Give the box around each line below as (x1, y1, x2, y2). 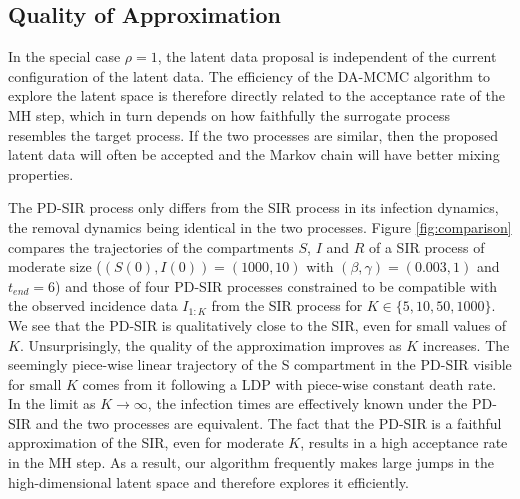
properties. (8, 163, 74, 184)
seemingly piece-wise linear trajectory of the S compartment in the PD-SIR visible (8, 354, 512, 375)
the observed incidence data (8, 295, 178, 316)
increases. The (422, 334, 510, 355)
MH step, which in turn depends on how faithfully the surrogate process (8, 104, 450, 125)
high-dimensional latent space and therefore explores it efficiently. (8, 471, 409, 492)
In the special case (8, 46, 121, 67)
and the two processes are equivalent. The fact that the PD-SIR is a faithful (35, 412, 502, 433)
